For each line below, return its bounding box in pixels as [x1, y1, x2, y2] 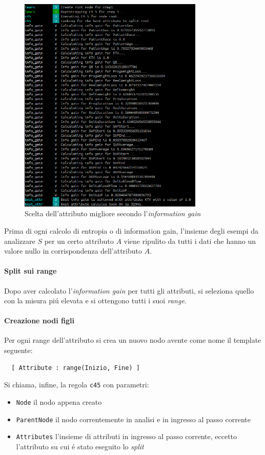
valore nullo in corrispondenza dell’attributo [4, 245, 142, 256]
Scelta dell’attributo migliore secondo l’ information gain [25, 208, 201, 219]
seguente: [4, 345, 33, 356]
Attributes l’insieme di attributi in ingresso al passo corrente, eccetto [16, 431, 237, 442]
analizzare [4, 235, 35, 246]
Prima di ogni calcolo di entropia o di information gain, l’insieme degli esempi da [4, 225, 258, 236]
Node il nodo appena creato [16, 396, 102, 407]
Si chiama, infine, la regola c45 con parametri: [4, 379, 149, 390]
